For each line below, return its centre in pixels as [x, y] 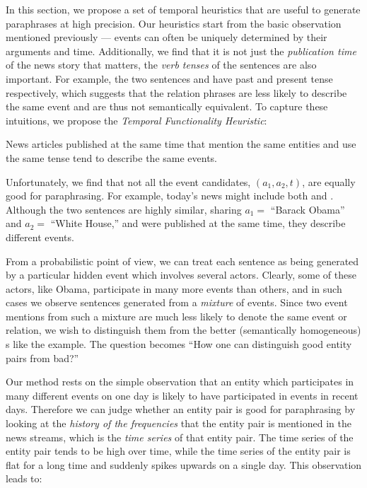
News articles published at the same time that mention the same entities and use [181, 144]
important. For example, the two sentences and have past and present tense [169, 78]
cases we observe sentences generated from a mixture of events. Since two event [177, 302]
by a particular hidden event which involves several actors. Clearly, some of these [181, 275]
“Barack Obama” [308, 209]
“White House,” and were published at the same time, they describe [198, 223]
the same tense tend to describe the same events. [112, 157]
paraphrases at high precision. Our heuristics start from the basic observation [174, 23]
